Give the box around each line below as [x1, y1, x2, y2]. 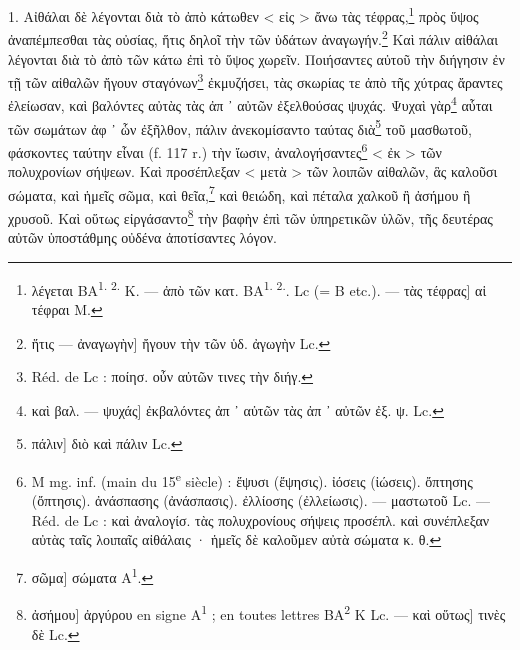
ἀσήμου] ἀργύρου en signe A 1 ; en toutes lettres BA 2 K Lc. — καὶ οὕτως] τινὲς [31, 601, 506, 624]
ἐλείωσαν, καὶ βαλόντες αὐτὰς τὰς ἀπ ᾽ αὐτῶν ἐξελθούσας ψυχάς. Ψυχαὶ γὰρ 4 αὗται [8, 92, 493, 115]
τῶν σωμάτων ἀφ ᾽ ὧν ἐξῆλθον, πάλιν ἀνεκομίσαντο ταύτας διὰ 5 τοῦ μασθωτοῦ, [8, 115, 472, 139]
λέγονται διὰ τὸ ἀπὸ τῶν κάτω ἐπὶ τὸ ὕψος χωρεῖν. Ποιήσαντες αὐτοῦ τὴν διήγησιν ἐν [8, 48, 505, 69]
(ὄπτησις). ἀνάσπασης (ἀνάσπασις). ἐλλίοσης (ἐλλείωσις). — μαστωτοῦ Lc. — [31, 490, 490, 511]
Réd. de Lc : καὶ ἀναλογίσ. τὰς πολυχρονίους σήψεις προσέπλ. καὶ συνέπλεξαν [31, 509, 490, 530]
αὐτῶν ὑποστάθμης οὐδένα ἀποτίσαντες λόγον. [8, 227, 277, 248]
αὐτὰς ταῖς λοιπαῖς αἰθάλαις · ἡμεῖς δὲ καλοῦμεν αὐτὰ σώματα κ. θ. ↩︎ [31, 529, 442, 550]
